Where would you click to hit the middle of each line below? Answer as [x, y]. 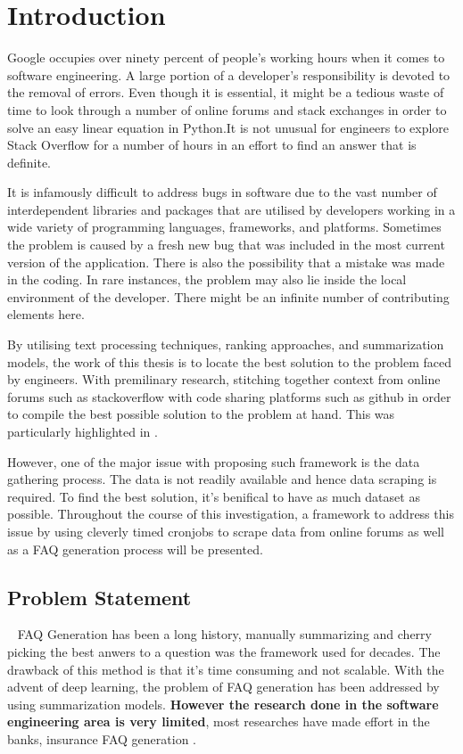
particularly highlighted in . [83, 431]
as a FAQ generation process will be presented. [135, 549]
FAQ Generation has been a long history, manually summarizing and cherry [224, 634]
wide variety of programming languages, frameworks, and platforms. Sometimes [224, 227]
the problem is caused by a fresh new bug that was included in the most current [226, 245]
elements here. [46, 314]
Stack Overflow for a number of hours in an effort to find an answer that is [212, 145]
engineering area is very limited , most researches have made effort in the [219, 721]
